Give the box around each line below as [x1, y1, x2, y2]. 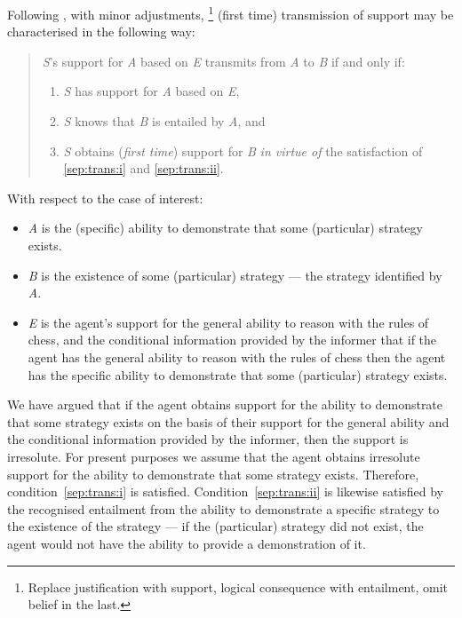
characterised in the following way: [7, 22, 195, 41]
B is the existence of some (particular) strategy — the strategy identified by [28, 265, 442, 284]
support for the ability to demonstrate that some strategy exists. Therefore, [7, 464, 419, 483]
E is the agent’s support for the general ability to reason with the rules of [28, 313, 429, 331]
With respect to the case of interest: [7, 188, 203, 207]
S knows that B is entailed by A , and [63, 112, 266, 131]
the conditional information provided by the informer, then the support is [7, 430, 409, 448]
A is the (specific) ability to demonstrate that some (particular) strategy [28, 218, 423, 237]
